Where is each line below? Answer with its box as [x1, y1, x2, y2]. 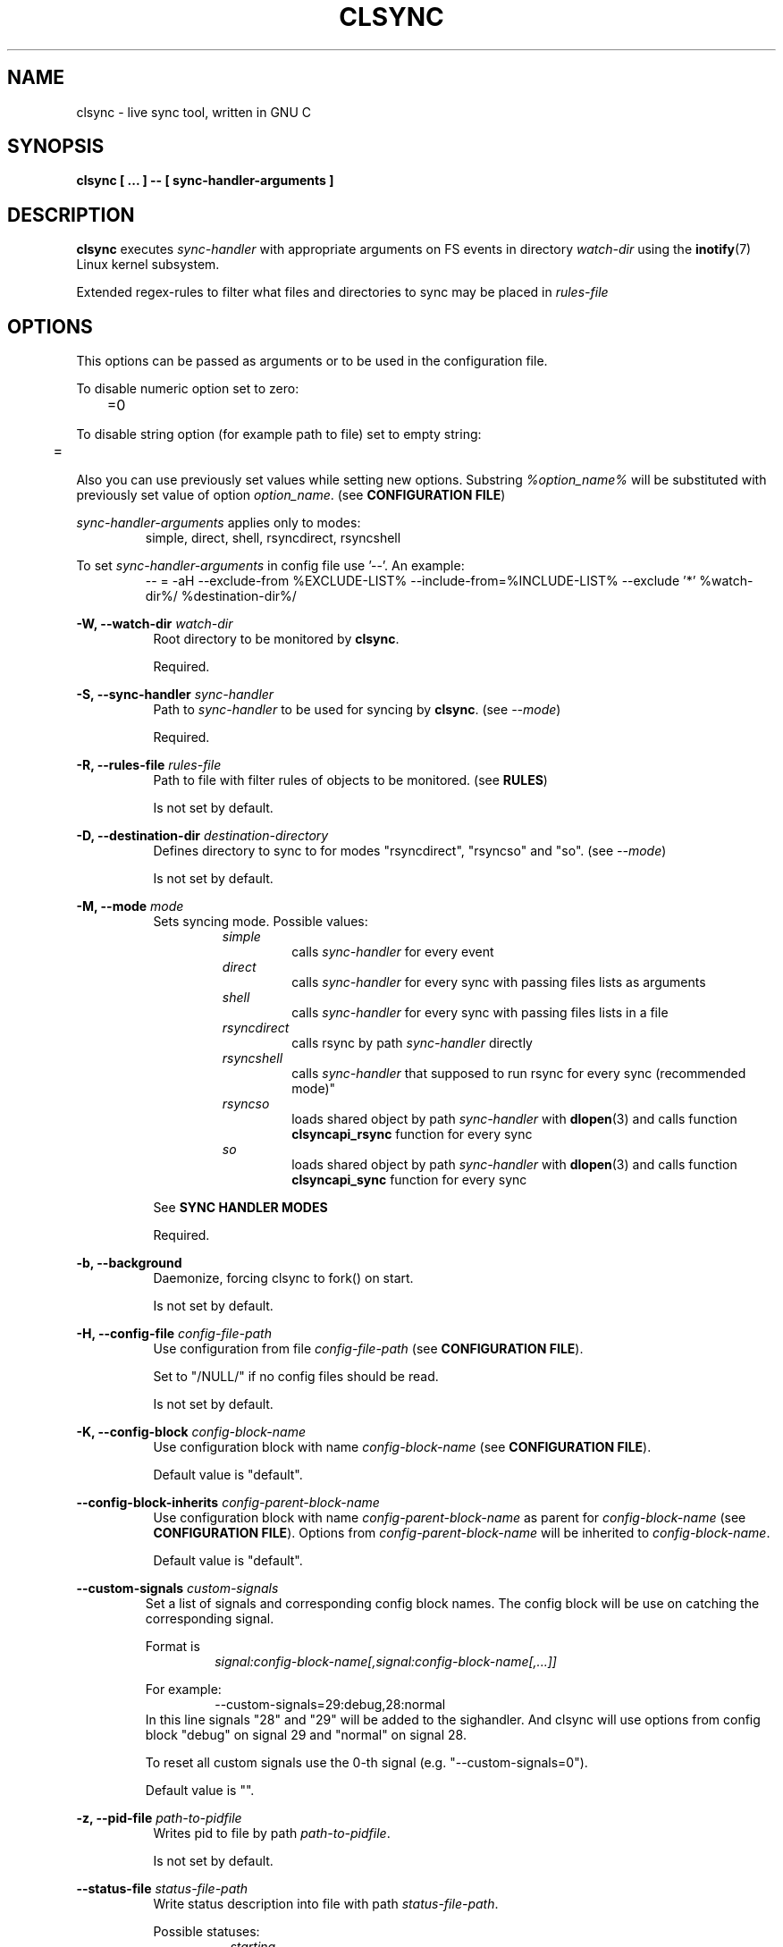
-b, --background [76, 1255, 182, 1271]
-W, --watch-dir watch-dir [76, 616, 233, 632]
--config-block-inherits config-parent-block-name [76, 1495, 380, 1511]
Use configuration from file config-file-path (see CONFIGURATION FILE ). [153, 1341, 584, 1357]
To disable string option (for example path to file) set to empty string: [76, 426, 482, 442]
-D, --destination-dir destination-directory [76, 828, 329, 844]
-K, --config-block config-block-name [76, 1424, 307, 1440]
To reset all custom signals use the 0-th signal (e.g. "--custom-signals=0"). [145, 1755, 588, 1771]
